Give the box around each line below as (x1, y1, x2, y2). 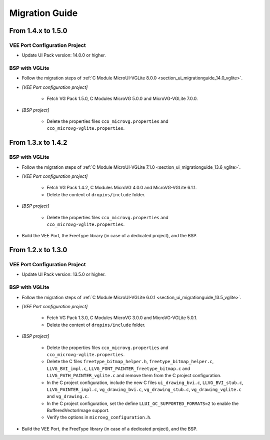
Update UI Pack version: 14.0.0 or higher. (21, 52, 106, 58)
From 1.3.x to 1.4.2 (9, 138, 67, 147)
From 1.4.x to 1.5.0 (9, 26, 67, 35)
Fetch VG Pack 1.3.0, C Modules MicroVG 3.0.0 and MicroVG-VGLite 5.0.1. (46, 315, 197, 321)
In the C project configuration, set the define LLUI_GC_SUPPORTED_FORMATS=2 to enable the (46, 400, 239, 407)
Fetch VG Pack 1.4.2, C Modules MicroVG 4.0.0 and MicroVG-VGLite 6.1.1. (46, 185, 197, 191)
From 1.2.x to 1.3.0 (9, 246, 67, 254)
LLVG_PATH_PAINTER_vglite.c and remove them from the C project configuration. (46, 373, 222, 379)
